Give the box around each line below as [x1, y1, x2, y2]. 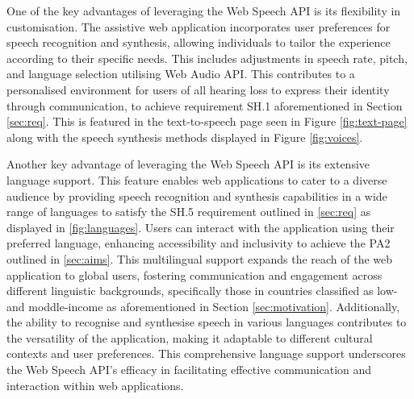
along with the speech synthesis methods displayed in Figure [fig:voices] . [6, 128, 363, 145]
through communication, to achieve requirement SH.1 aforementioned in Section [6, 97, 403, 114]
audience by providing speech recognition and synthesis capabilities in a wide [6, 187, 387, 204]
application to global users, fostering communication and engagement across [6, 266, 383, 283]
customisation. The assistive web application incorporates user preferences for [6, 18, 391, 35]
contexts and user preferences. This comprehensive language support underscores [6, 345, 406, 362]
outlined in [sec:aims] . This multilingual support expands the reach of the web [6, 250, 393, 267]
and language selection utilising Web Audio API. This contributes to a [6, 65, 355, 82]
